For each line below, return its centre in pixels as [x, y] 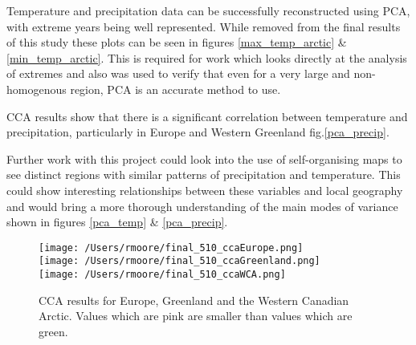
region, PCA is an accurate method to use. [175, 89]
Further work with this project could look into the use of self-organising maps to [204, 158]
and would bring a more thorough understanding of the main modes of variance [202, 206]
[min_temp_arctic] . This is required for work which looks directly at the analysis [207, 57]
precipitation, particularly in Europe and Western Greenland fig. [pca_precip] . [198, 132]
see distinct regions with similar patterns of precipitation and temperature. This [204, 175]
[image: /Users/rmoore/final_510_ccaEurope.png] [171, 248]
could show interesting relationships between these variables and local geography [205, 190]
